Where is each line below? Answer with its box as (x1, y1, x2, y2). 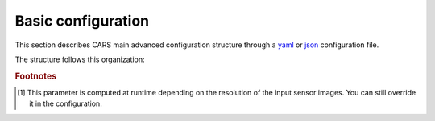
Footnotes (14, 71, 57, 82)
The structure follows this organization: (14, 54, 145, 64)
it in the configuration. (29, 99, 102, 108)
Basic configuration (14, 12, 150, 30)
